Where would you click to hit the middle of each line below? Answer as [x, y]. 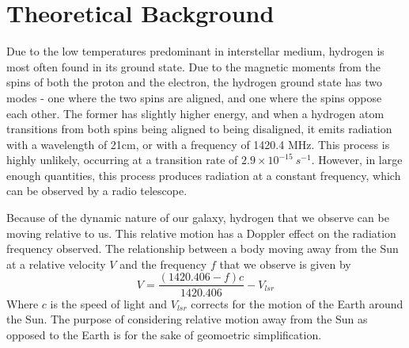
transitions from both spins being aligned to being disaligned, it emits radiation [199, 129]
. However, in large [357, 160]
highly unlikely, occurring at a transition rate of [122, 160]
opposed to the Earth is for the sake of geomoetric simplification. [164, 334]
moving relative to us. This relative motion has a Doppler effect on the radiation [201, 233]
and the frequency [163, 264]
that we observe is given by [285, 264]
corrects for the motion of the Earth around [297, 303]
